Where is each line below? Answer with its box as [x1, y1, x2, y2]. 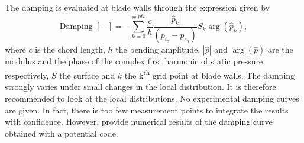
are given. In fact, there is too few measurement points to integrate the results [5, 103, 289, 116]
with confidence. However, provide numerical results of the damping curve [5, 115, 273, 128]
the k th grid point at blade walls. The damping [124, 67, 295, 81]
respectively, [5, 69, 49, 81]
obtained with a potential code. [5, 126, 118, 139]
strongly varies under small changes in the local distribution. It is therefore [5, 80, 276, 93]
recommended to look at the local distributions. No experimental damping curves [5, 92, 299, 104]
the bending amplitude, [115, 43, 200, 56]
